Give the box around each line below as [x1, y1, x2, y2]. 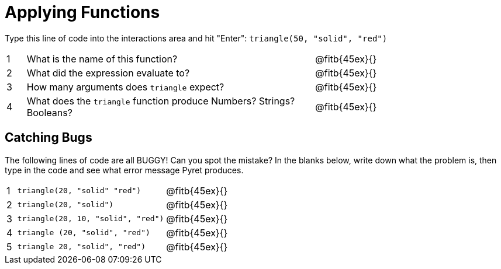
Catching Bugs [5, 130, 92, 145]
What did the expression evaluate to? [26, 67, 190, 79]
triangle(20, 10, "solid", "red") [17, 214, 164, 223]
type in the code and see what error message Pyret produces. [5, 165, 244, 175]
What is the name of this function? [26, 53, 178, 65]
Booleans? [26, 106, 72, 118]
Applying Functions [5, 2, 160, 22]
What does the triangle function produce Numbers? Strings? [26, 95, 295, 107]
